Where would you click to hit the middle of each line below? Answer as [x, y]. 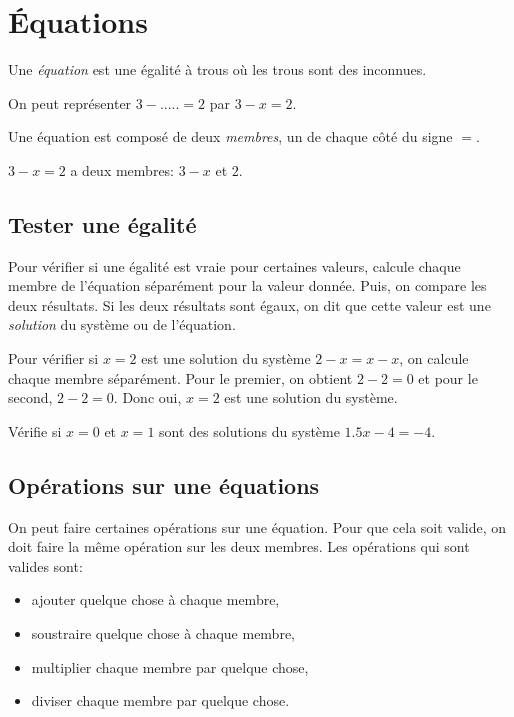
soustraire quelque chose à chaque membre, [163, 633]
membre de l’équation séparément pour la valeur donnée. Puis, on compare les [247, 285]
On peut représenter [70, 102]
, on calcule [434, 358]
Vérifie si [35, 430]
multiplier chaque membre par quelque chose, [170, 666]
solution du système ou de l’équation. [122, 324]
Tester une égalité [102, 223]
